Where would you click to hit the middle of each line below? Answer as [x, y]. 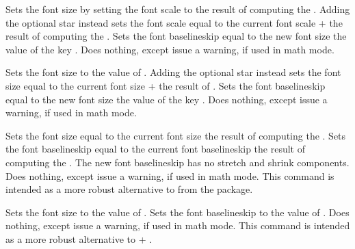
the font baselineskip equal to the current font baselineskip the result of [156, 149]
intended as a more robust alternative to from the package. [129, 189]
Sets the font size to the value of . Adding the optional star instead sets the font [173, 72]
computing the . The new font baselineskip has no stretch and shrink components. [177, 162]
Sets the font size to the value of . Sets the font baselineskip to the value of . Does [177, 212]
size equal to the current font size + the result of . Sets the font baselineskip [166, 85]
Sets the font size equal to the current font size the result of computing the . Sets [176, 135]
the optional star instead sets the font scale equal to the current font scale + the [174, 22]
